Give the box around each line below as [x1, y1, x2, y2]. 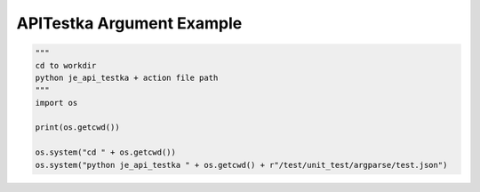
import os [35, 98, 78, 108]
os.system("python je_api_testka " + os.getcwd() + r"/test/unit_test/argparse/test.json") [35, 160, 448, 170]
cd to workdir [35, 60, 97, 70]
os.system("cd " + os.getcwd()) [35, 148, 177, 157]
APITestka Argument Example [16, 13, 243, 33]
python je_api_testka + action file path [35, 72, 219, 83]
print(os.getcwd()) [35, 123, 120, 132]
